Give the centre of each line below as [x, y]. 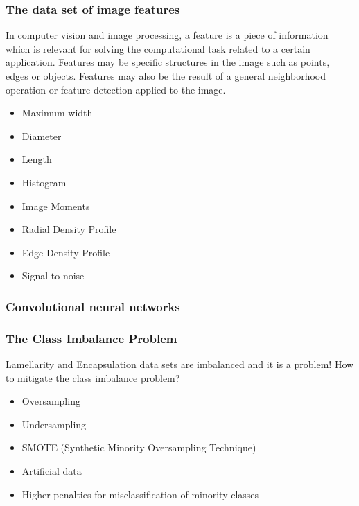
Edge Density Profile [66, 252]
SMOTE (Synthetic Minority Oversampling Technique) [139, 447]
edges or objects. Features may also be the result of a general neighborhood [166, 76]
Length [37, 159]
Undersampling [54, 424]
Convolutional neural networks [93, 306]
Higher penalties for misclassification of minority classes [140, 494]
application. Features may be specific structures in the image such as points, [168, 62]
